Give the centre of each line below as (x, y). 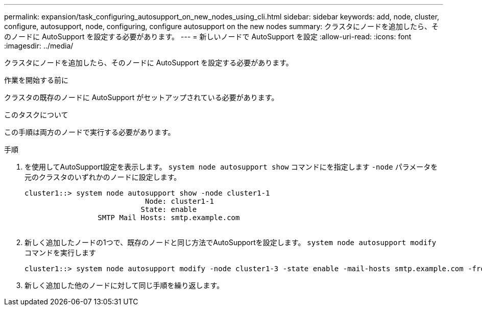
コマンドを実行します (60, 253)
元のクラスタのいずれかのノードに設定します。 (103, 177)
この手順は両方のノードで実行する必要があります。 (90, 132)
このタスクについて (36, 115)
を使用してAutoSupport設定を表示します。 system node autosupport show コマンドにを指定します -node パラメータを (231, 167)
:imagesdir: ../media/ (39, 46)
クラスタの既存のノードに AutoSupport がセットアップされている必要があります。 (141, 97)
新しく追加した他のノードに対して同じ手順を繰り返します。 (124, 285)
